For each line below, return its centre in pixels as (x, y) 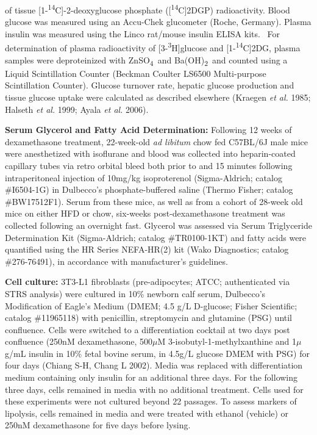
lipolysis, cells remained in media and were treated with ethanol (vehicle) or (147, 413)
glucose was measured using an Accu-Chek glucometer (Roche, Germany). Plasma (158, 22)
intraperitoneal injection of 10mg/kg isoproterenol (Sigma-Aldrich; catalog (144, 177)
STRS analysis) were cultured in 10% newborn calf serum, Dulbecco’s (135, 293)
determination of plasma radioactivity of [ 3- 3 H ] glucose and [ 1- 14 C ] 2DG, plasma (153, 47)
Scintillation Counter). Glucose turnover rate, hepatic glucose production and (150, 85)
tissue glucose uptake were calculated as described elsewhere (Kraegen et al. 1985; (158, 97)
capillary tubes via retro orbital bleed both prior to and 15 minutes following (149, 165)
